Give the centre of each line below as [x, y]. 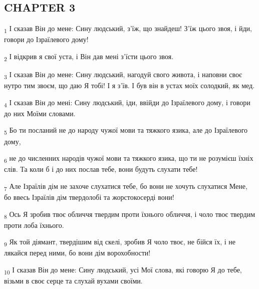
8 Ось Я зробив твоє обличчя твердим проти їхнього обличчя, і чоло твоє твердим [130, 214]
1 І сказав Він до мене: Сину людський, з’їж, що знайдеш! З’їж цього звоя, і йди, [128, 29]
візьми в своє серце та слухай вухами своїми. [73, 281]
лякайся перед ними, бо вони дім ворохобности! [77, 253]
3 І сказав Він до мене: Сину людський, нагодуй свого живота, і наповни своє [123, 75]
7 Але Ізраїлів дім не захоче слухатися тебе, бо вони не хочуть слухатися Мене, [126, 186]
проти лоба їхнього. [34, 225]
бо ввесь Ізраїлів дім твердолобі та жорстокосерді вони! [89, 197]
